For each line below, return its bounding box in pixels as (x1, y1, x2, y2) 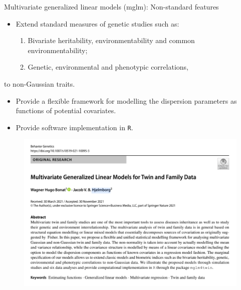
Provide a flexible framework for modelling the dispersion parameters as (16, 95, 237, 106)
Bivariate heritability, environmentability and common (28, 35, 195, 46)
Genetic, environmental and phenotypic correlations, (28, 62, 188, 72)
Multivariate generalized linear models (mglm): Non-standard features (4, 2, 219, 12)
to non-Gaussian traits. (4, 78, 75, 89)
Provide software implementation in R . (16, 122, 133, 132)
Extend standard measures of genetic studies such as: (16, 18, 179, 29)
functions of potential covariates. (16, 105, 116, 116)
